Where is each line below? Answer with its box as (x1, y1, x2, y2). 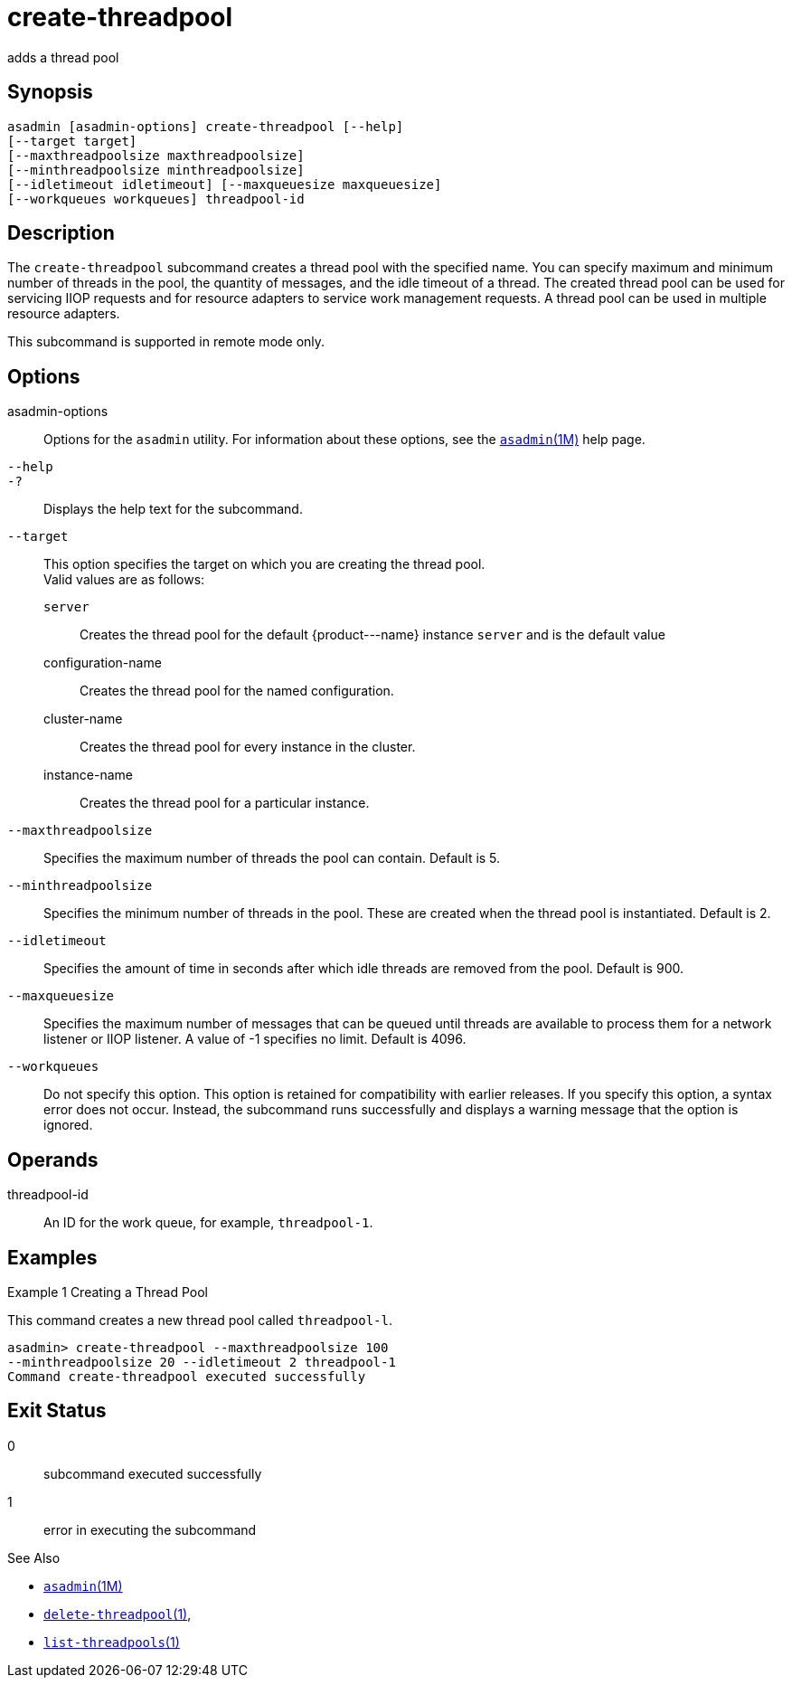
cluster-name (43, 711, 123, 727)
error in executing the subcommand (43, 1521, 257, 1538)
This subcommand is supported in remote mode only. (7, 334, 325, 350)
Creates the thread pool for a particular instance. (80, 795, 370, 811)
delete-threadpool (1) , (43, 1605, 192, 1622)
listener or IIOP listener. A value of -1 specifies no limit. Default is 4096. (43, 1031, 467, 1047)
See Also (7, 1549, 61, 1566)
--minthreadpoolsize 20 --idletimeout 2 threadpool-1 (7, 1354, 396, 1369)
